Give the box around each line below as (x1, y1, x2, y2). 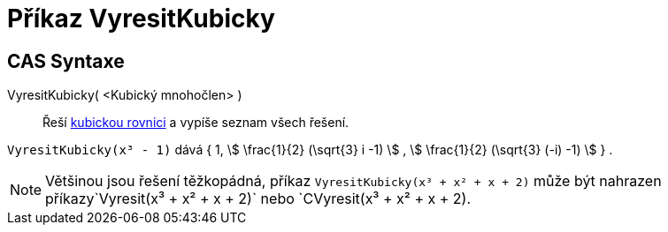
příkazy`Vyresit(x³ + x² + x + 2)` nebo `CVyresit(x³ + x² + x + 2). (45, 190, 471, 208)
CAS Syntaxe (7, 49, 125, 72)
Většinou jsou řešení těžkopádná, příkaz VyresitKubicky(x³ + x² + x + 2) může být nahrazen (45, 172, 662, 191)
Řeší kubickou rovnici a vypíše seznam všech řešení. (42, 115, 349, 131)
